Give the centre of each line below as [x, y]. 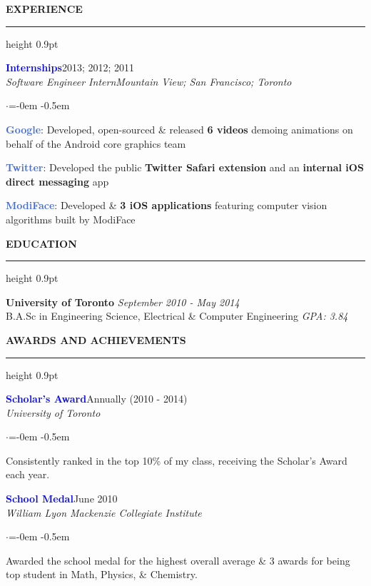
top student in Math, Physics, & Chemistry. [102, 574]
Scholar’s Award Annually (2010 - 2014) [97, 399]
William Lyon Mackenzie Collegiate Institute [104, 512]
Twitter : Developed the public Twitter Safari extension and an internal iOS [185, 167]
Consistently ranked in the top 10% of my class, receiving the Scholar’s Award [177, 460]
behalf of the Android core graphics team [96, 143]
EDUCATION [41, 243]
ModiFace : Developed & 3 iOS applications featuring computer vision [167, 205]
